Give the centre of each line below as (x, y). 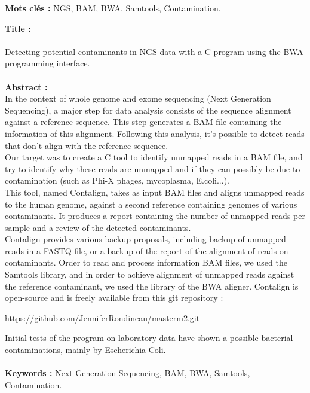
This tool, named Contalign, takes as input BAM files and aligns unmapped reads (155, 192)
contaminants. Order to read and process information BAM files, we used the (146, 262)
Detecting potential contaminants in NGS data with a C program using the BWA (154, 51)
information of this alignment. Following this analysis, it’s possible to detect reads (155, 133)
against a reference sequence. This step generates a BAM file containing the (143, 122)
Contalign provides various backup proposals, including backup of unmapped (145, 239)
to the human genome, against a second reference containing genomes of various (151, 204)
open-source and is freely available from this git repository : (114, 298)
